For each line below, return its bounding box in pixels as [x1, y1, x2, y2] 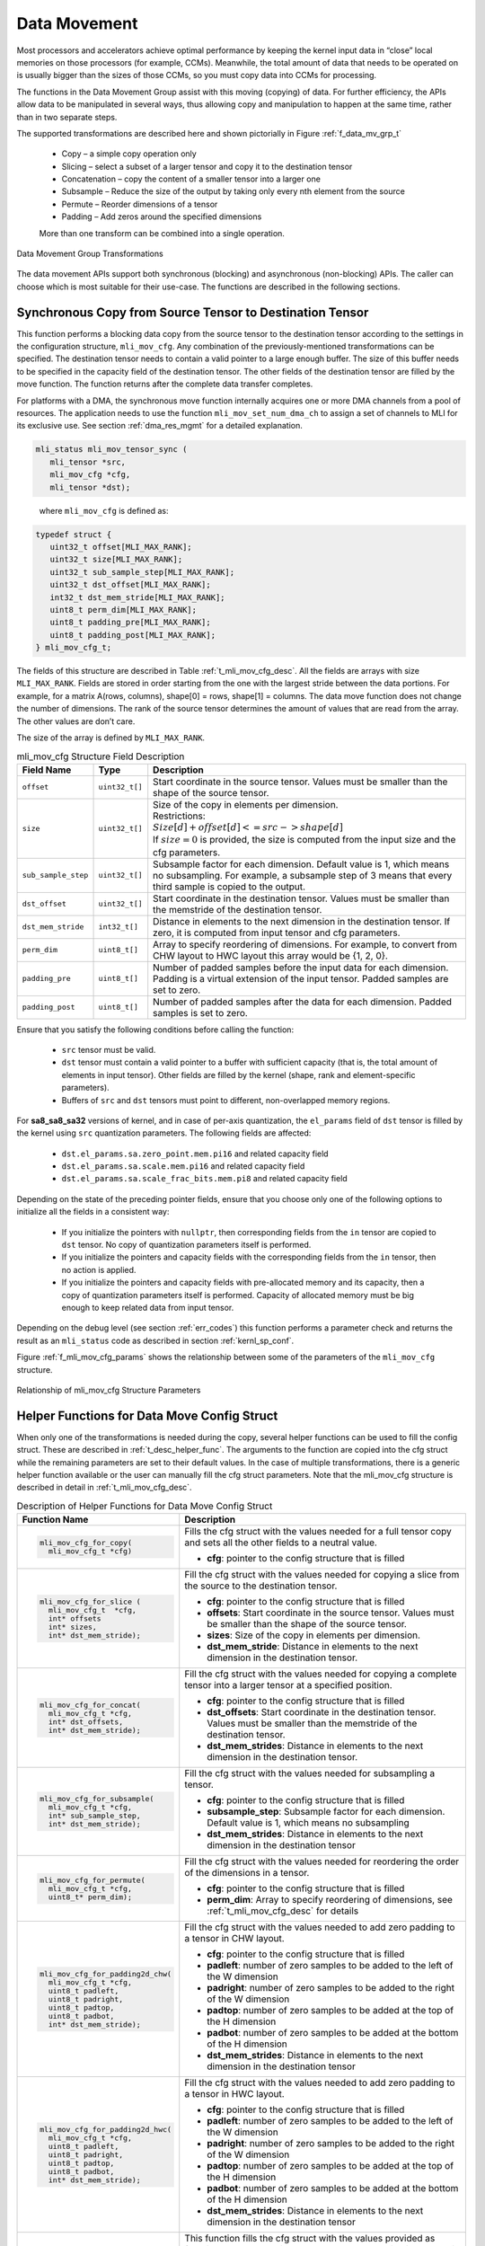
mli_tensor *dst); [49, 482, 131, 492]
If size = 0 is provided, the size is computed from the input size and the [153, 834, 456, 846]
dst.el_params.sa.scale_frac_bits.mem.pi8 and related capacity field [61, 1173, 348, 1184]
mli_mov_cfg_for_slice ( [39, 1596, 141, 1606]
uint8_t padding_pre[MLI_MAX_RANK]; [49, 617, 211, 628]
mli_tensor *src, [49, 456, 126, 467]
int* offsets [48, 1614, 102, 1623]
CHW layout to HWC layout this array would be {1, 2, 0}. [153, 949, 388, 961]
